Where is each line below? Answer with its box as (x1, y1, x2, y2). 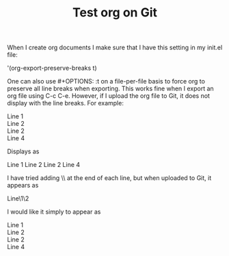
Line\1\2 (7, 194, 29, 203)
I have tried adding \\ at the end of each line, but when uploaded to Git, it (7, 174, 212, 182)
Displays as (7, 147, 40, 155)
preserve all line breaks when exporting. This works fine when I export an (7, 84, 214, 93)
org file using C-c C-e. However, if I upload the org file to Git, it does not (7, 92, 211, 100)
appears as (7, 181, 39, 190)
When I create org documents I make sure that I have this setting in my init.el (7, 43, 223, 52)
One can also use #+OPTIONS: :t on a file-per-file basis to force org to (7, 77, 205, 86)
